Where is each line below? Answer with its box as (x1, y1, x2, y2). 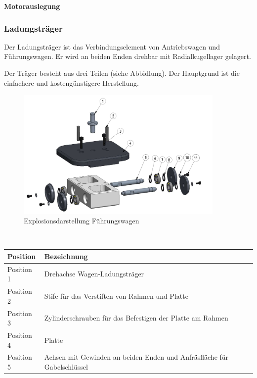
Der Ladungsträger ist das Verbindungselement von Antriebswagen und (4, 41, 220, 52)
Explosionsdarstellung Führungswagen (24, 216, 139, 226)
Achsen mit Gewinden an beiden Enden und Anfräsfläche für (44, 352, 229, 362)
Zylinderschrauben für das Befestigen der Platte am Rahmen (44, 313, 228, 323)
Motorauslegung (4, 1, 60, 11)
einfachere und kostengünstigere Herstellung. (4, 77, 139, 88)
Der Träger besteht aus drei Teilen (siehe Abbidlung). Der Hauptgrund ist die (4, 68, 240, 78)
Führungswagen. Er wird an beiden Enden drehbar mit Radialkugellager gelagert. (4, 51, 251, 61)
